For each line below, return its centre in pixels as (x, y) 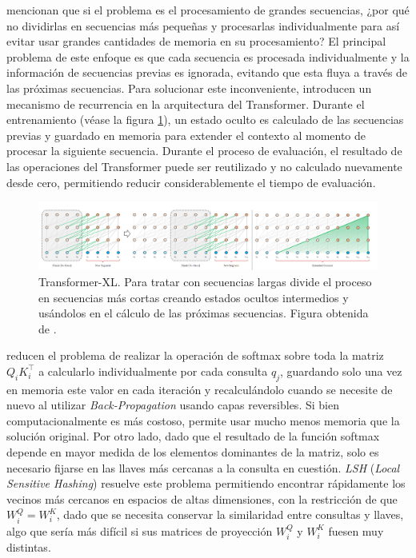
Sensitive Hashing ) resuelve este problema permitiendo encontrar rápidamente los (206, 483)
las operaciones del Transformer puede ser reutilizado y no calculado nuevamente (204, 166)
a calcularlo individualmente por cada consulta (153, 371)
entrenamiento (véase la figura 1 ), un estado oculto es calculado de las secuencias (205, 120)
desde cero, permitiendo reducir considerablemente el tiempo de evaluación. (191, 182)
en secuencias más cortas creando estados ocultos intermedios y (194, 297)
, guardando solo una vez (341, 371)
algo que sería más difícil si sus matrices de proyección (140, 530)
